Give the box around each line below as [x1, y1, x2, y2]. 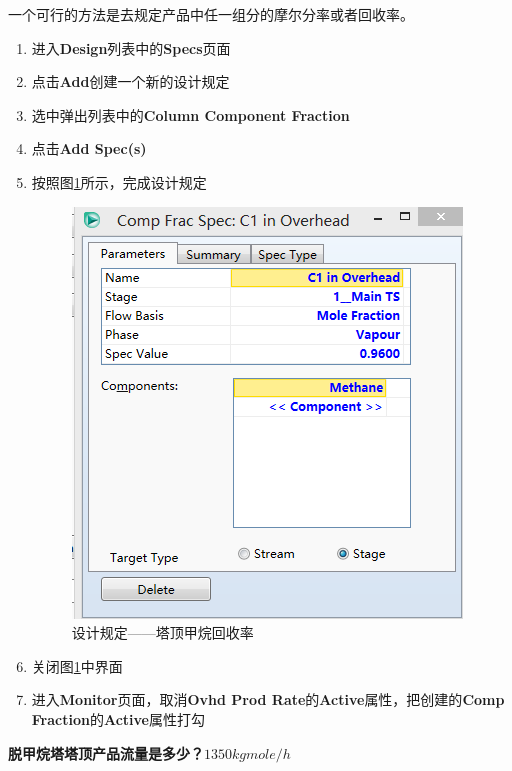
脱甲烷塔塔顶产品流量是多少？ [8, 742, 204, 763]
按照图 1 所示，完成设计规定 [31, 171, 207, 192]
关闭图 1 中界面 [31, 655, 123, 676]
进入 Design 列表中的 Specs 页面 [31, 37, 231, 58]
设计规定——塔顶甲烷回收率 [71, 622, 254, 643]
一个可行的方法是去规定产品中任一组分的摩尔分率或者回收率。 [8, 4, 414, 24]
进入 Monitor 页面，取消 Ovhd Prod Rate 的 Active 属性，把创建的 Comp [31, 689, 505, 710]
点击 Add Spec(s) [31, 138, 147, 159]
